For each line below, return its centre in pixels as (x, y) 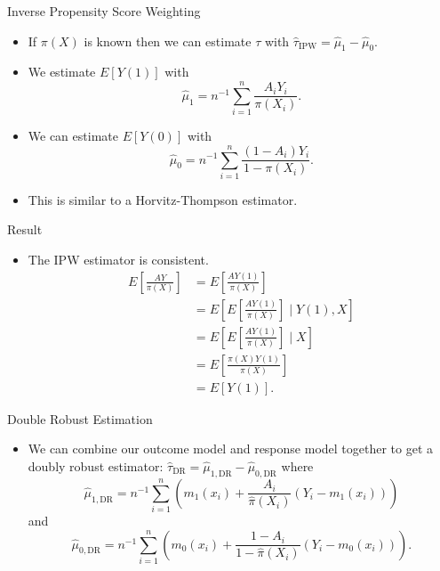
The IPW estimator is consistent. (118, 260)
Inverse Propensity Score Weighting (104, 11)
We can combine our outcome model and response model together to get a (231, 449)
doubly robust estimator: (96, 465)
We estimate (62, 72)
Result (25, 229)
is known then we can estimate (168, 41)
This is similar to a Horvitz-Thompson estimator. (163, 199)
